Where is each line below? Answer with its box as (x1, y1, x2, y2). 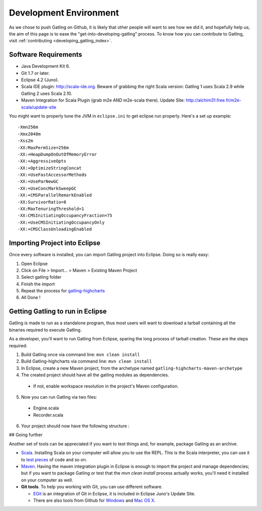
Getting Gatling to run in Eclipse (9, 307, 107, 316)
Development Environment (9, 7, 119, 18)
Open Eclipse (21, 261, 48, 266)
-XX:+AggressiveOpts (17, 159, 66, 164)
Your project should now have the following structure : (21, 423, 130, 429)
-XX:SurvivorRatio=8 (17, 199, 66, 205)
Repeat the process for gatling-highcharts (21, 288, 105, 294)
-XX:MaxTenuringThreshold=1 (17, 206, 84, 211)
